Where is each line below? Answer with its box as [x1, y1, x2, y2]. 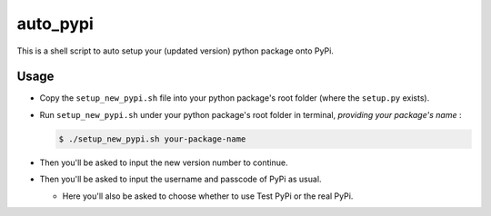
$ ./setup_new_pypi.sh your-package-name [58, 133, 246, 144]
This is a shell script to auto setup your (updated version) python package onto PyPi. [16, 45, 334, 56]
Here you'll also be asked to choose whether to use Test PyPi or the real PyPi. [62, 191, 354, 201]
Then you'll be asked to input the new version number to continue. [39, 157, 288, 168]
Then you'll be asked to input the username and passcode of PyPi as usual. [39, 173, 322, 185]
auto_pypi [16, 14, 95, 34]
